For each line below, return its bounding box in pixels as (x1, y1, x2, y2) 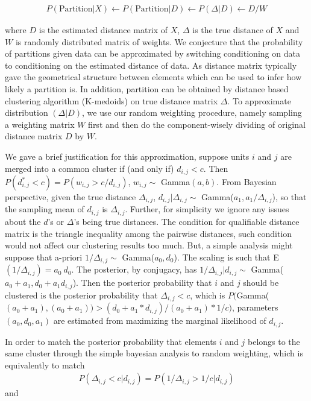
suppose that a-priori (5, 250, 83, 263)
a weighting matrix (5, 118, 75, 130)
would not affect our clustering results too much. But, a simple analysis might (5, 239, 293, 251)
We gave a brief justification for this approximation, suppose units (5, 150, 250, 162)
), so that (272, 191, 307, 203)
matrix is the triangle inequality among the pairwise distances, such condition (5, 227, 292, 239)
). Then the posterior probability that (72, 276, 212, 289)
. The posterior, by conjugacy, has (71, 263, 197, 276)
